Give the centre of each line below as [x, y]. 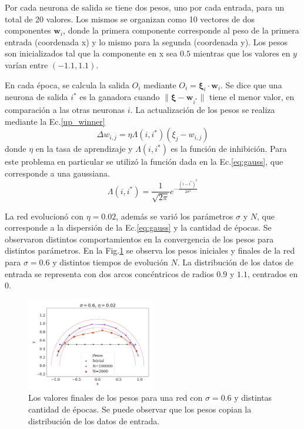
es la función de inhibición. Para [229, 149]
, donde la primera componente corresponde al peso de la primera [181, 30]
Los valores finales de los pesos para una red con [116, 398]
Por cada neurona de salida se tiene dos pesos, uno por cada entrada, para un [145, 7]
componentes [28, 30]
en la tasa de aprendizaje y [84, 149]
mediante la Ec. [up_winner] [55, 121]
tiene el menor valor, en [252, 97]
